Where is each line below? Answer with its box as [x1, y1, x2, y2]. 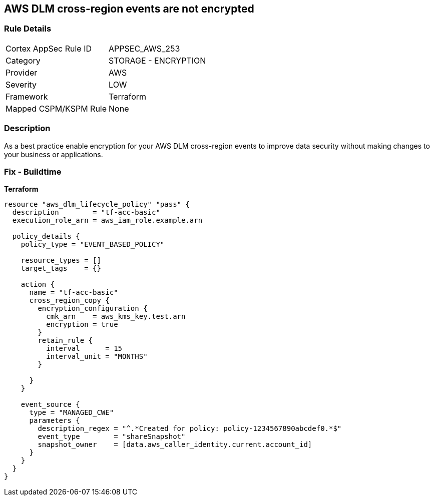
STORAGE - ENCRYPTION [109, 55, 206, 66]
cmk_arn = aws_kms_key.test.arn [46, 312, 186, 321]
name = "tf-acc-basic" [29, 288, 118, 297]
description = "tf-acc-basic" [12, 208, 160, 217]
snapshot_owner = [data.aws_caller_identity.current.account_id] [38, 440, 312, 449]
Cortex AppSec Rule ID [6, 43, 92, 54]
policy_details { [12, 232, 80, 241]
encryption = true [46, 320, 118, 329]
